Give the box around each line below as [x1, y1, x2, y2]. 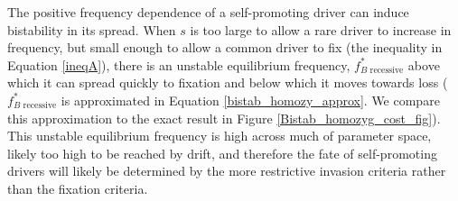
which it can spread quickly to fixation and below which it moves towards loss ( [7, 73, 448, 92]
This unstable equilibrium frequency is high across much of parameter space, [7, 126, 432, 145]
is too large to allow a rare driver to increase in [190, 20, 452, 39]
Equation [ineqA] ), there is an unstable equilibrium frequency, [7, 55, 351, 74]
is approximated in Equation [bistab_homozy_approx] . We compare [61, 90, 440, 109]
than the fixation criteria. [7, 178, 148, 197]
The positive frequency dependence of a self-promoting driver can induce [7, 3, 409, 21]
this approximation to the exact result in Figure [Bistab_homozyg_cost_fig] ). [7, 108, 441, 127]
